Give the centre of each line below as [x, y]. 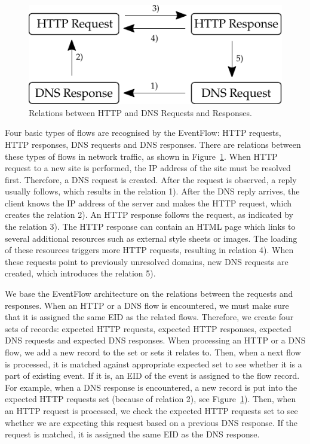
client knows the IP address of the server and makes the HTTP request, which [148, 203]
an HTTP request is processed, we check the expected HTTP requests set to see [151, 410]
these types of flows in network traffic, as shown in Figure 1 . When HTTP [141, 156]
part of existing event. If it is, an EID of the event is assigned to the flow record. [152, 375]
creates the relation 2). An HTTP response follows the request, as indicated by [149, 215]
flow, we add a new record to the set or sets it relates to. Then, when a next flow [153, 352]
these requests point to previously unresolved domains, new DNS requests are [147, 261]
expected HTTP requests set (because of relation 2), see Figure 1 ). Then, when [151, 399]
